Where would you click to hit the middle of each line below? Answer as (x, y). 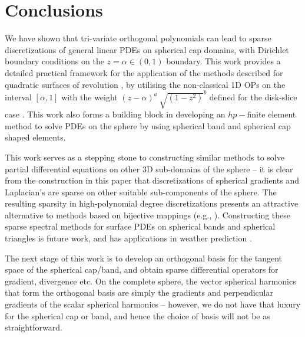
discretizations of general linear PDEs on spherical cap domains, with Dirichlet (147, 49)
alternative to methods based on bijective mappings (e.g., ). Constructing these (148, 215)
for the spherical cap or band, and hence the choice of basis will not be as (137, 315)
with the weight (89, 97)
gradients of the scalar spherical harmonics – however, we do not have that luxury (153, 304)
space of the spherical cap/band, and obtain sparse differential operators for (142, 269)
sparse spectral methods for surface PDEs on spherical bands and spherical (140, 226)
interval (18, 97)
